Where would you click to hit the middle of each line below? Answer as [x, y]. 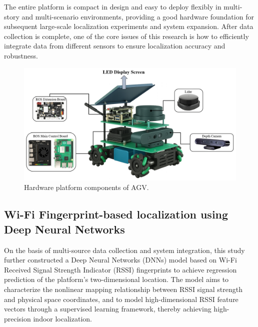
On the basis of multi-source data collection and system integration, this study [124, 250]
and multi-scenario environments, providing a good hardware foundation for [138, 16]
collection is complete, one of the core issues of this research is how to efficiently [126, 36]
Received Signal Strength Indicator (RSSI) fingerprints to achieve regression [120, 269]
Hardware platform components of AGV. [86, 187]
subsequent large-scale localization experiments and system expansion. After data [129, 26]
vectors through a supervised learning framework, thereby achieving [108, 309]
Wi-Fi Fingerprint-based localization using [116, 214]
